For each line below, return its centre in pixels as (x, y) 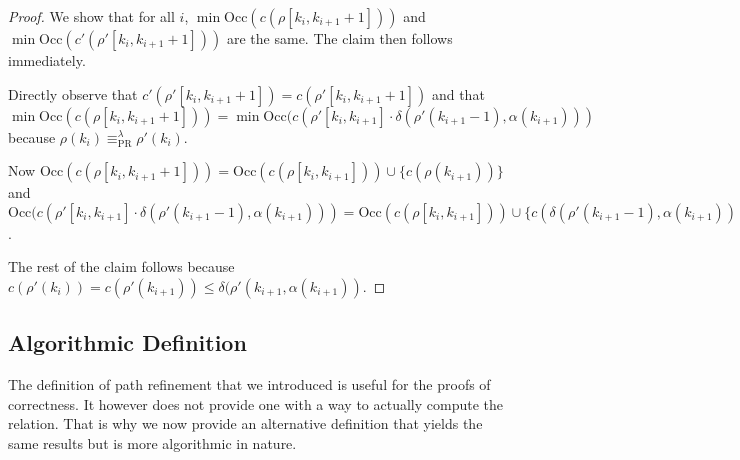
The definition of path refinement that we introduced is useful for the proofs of (249, 384)
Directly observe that (73, 93)
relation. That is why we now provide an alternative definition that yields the (245, 423)
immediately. (47, 60)
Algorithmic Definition (127, 342)
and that (458, 93)
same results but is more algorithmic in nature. (152, 442)
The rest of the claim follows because (121, 266)
